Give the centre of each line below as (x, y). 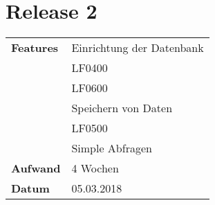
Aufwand (36, 168)
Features (35, 48)
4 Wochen (95, 168)
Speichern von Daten (122, 108)
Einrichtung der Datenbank (138, 48)
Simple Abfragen (112, 148)
